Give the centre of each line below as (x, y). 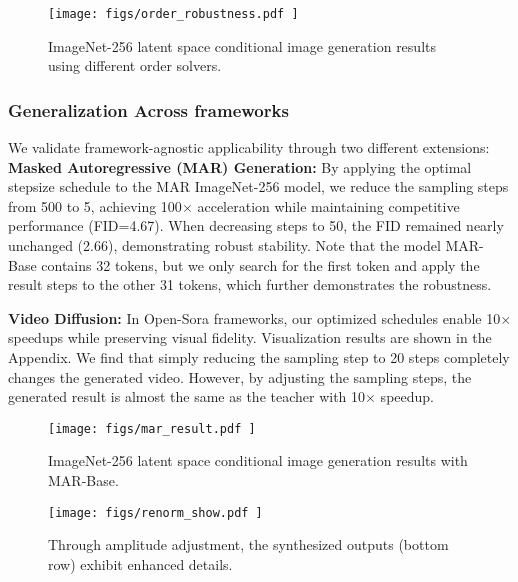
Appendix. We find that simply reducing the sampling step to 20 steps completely (259, 357)
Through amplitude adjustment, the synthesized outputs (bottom (248, 544)
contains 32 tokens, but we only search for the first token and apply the (260, 264)
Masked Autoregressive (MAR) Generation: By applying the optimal (240, 166)
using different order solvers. (135, 65)
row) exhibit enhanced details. (140, 563)
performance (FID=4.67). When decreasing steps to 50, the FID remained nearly (256, 225)
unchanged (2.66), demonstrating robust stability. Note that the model (224, 245)
